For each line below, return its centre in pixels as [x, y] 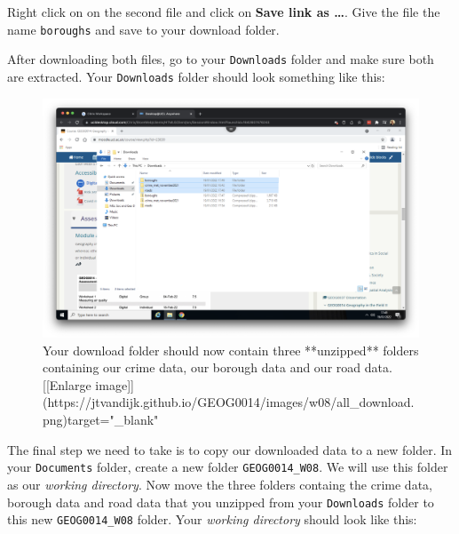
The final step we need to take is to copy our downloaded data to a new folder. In [230, 449]
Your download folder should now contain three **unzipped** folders [231, 350]
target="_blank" [113, 420]
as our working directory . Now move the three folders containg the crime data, [220, 484]
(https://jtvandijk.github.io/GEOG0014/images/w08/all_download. [229, 402]
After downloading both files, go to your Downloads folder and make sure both [221, 59]
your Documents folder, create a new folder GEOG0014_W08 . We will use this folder [228, 467]
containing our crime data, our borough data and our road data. [218, 367]
